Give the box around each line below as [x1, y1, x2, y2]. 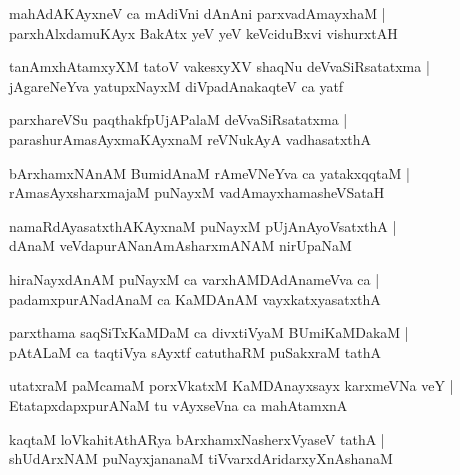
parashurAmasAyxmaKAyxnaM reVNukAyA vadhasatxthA [9, 128, 372, 149]
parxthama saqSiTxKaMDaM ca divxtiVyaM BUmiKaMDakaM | [9, 322, 409, 343]
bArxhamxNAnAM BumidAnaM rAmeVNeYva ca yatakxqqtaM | [9, 162, 410, 183]
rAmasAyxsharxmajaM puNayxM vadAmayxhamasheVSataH [9, 182, 385, 203]
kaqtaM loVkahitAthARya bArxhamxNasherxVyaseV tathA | [9, 428, 385, 449]
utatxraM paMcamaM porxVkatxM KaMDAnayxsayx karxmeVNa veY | [9, 375, 454, 396]
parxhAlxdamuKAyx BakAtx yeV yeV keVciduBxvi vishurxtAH [9, 22, 398, 43]
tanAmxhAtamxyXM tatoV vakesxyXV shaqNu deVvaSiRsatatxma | [9, 56, 430, 77]
